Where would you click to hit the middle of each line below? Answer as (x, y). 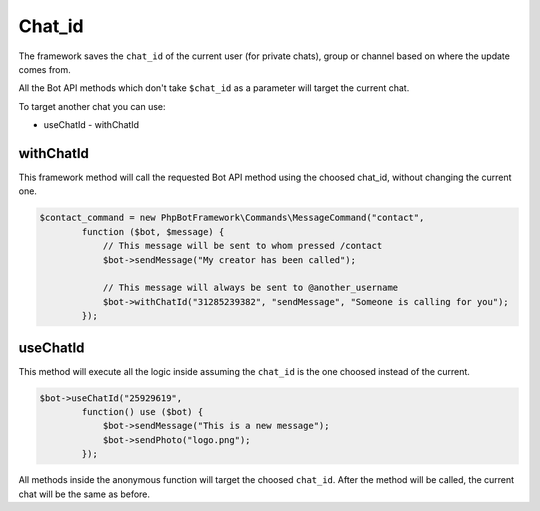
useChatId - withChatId (91, 125)
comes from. (45, 69)
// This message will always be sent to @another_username (250, 288)
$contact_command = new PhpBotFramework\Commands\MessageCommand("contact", (232, 218)
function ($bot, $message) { (153, 231)
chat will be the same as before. (84, 494)
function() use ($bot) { (142, 411)
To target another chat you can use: (92, 106)
